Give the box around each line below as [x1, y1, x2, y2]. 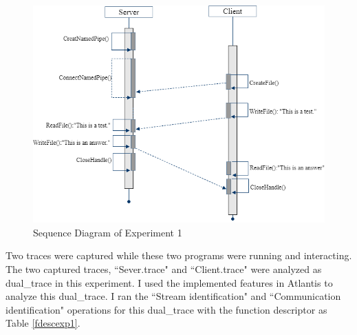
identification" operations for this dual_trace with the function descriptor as [6, 302, 327, 316]
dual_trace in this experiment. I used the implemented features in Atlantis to [6, 275, 333, 290]
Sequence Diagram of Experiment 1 [33, 225, 182, 239]
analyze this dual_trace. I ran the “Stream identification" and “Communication [6, 289, 341, 303]
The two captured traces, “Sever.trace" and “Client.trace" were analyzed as [6, 261, 322, 276]
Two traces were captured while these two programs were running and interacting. [6, 248, 352, 263]
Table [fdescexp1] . [6, 316, 80, 330]
